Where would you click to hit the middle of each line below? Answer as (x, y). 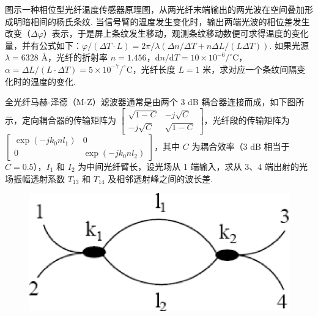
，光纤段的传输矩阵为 (247, 119)
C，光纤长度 (151, 69)
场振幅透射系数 (35, 178)
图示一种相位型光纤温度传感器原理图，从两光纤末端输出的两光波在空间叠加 (155, 9)
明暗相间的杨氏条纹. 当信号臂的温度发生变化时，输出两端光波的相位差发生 (161, 21)
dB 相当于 (270, 146)
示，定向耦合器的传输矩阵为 (61, 119)
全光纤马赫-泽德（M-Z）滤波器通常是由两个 (91, 102)
